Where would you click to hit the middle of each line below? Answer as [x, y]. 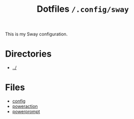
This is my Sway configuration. [36, 34]
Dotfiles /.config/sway [83, 9]
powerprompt [26, 112]
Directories [28, 54]
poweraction [25, 106]
